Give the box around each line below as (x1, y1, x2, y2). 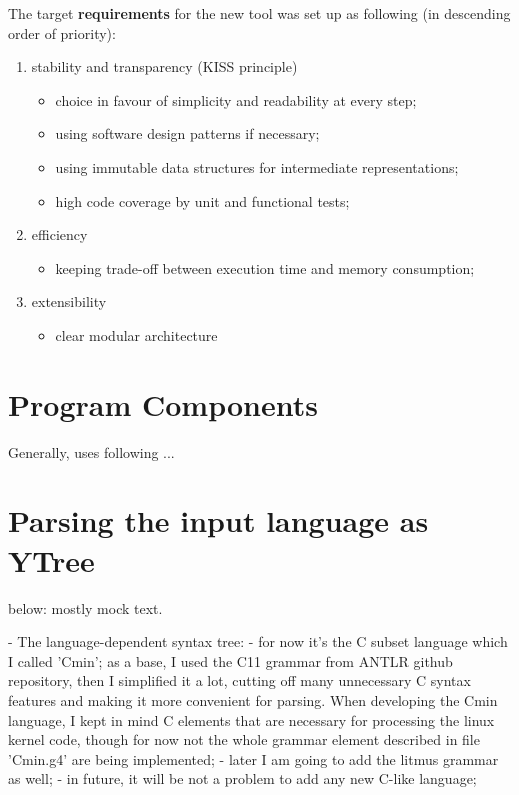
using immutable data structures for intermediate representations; (55, 156, 459, 177)
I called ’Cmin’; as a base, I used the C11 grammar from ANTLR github (8, 650, 453, 671)
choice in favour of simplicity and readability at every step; (55, 89, 417, 110)
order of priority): (8, 22, 116, 43)
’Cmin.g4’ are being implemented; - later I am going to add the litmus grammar (8, 748, 499, 769)
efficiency (31, 224, 88, 245)
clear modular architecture (55, 324, 218, 345)
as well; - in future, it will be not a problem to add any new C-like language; (8, 768, 477, 789)
